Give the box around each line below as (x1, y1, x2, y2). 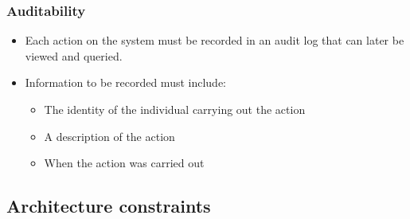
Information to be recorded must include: (25, 74, 227, 91)
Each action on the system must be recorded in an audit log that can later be (25, 32, 404, 49)
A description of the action (44, 127, 175, 144)
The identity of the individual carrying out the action (44, 101, 306, 117)
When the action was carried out (44, 154, 205, 171)
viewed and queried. (25, 47, 123, 64)
